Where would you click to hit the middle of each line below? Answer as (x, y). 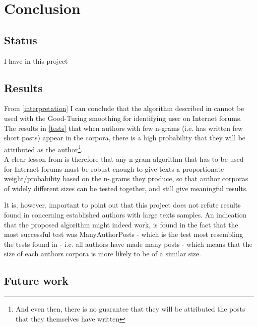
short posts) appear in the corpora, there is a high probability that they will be (125, 138)
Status (21, 40)
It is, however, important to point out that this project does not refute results (122, 205)
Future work (36, 280)
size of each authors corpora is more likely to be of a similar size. (103, 254)
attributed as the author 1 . (43, 148)
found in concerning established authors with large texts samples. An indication (125, 214)
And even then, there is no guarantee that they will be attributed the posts (130, 309)
